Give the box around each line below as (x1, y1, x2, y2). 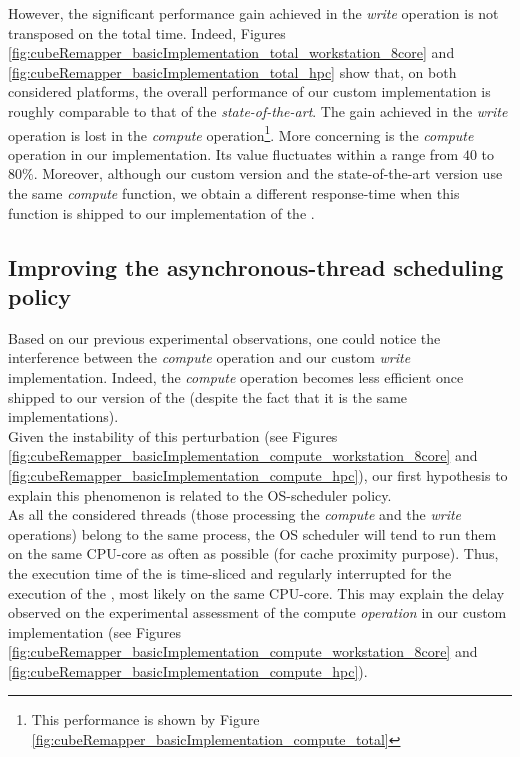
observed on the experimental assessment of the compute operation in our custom (8, 602, 507, 623)
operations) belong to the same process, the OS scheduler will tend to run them (8, 523, 497, 544)
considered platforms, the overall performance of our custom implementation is (8, 81, 491, 102)
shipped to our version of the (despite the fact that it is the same (8, 386, 408, 407)
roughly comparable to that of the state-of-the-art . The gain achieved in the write (8, 100, 508, 121)
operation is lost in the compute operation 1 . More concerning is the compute (8, 121, 474, 145)
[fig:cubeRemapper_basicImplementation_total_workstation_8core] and (8, 42, 455, 63)
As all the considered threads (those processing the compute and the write (8, 504, 462, 525)
